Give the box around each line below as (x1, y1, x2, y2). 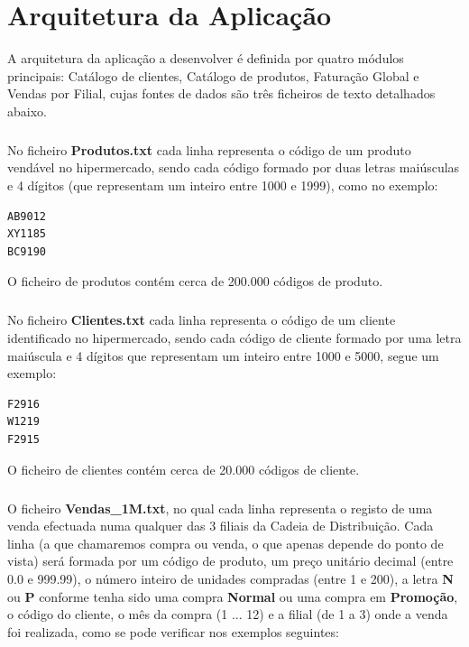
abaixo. (7, 101, 47, 120)
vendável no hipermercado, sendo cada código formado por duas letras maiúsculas (7, 158, 460, 177)
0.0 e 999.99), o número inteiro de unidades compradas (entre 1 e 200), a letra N (7, 568, 454, 587)
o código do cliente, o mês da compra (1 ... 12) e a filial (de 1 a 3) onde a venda (7, 605, 448, 624)
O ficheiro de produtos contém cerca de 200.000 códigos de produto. (7, 272, 383, 291)
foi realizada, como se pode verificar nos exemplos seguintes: (7, 622, 339, 641)
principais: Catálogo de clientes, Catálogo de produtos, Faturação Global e (7, 66, 419, 85)
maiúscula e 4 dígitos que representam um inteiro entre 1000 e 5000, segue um (7, 346, 439, 365)
